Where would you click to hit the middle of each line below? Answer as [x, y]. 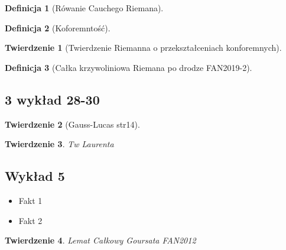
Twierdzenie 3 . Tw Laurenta [59, 144]
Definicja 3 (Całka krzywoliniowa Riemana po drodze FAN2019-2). [129, 67]
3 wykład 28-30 [52, 99]
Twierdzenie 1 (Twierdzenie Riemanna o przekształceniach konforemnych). [143, 48]
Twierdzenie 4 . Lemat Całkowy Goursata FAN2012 [100, 240]
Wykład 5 [35, 176]
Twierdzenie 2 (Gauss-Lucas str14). [72, 124]
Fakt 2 [30, 220]
